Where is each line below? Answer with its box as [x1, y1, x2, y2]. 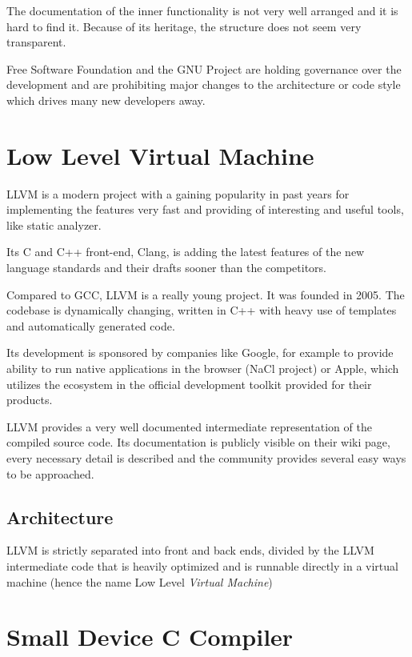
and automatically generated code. [6, 317, 175, 334]
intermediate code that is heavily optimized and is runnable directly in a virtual [6, 557, 398, 574]
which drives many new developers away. [6, 91, 206, 108]
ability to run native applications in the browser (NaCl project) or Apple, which [6, 360, 399, 377]
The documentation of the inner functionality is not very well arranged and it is [6, 2, 398, 18]
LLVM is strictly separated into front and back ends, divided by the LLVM [6, 542, 374, 559]
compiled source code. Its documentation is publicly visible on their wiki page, [6, 434, 390, 451]
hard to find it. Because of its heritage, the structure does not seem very [6, 18, 362, 34]
